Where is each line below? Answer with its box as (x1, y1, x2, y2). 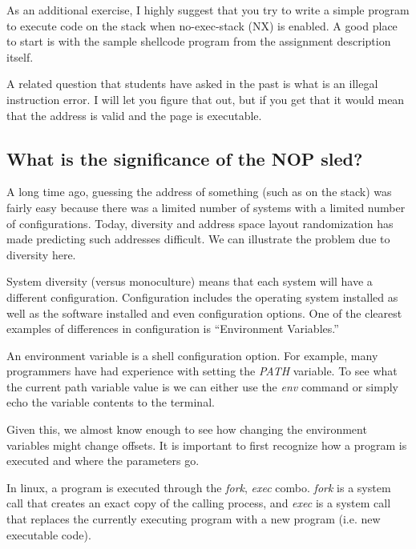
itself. (6, 48, 34, 65)
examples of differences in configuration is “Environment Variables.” (6, 320, 339, 337)
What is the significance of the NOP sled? (6, 146, 363, 170)
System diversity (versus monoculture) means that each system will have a (6, 273, 373, 290)
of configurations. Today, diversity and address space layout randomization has (6, 214, 394, 231)
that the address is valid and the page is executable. (6, 106, 262, 123)
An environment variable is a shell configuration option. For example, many (6, 347, 378, 363)
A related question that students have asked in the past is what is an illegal (6, 75, 378, 92)
